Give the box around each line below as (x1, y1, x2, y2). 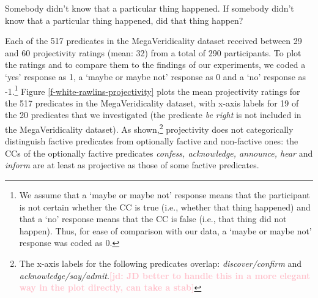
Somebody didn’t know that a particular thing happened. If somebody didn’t (5, 2, 294, 14)
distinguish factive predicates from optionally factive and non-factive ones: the (5, 135, 298, 147)
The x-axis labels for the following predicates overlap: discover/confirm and (19, 257, 302, 269)
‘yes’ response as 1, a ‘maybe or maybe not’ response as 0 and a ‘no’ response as (5, 70, 306, 83)
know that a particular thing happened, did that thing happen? (5, 13, 243, 26)
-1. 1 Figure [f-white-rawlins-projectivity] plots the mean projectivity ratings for (5, 83, 300, 97)
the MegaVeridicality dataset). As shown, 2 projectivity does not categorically (5, 121, 294, 135)
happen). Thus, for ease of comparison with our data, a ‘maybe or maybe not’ (19, 224, 312, 237)
